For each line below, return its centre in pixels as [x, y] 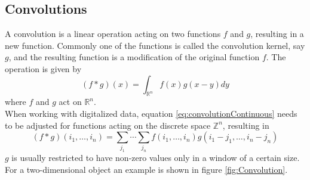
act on [70, 102]
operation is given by [43, 68]
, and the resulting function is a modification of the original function [134, 57]
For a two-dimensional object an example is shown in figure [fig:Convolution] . [146, 170]
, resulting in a [277, 34]
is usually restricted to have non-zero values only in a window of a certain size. [156, 158]
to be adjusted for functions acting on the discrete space [108, 125]
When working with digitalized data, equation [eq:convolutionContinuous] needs [151, 113]
